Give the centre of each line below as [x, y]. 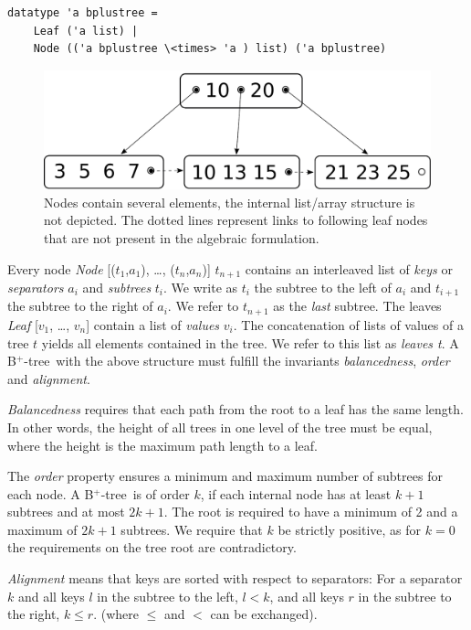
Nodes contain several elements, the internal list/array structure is [230, 202]
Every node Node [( [62, 268]
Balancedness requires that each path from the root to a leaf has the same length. [235, 409]
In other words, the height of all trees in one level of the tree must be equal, [220, 427]
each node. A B [51, 493]
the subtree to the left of [323, 288]
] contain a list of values [153, 324]
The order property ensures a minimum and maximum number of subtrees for [225, 476]
